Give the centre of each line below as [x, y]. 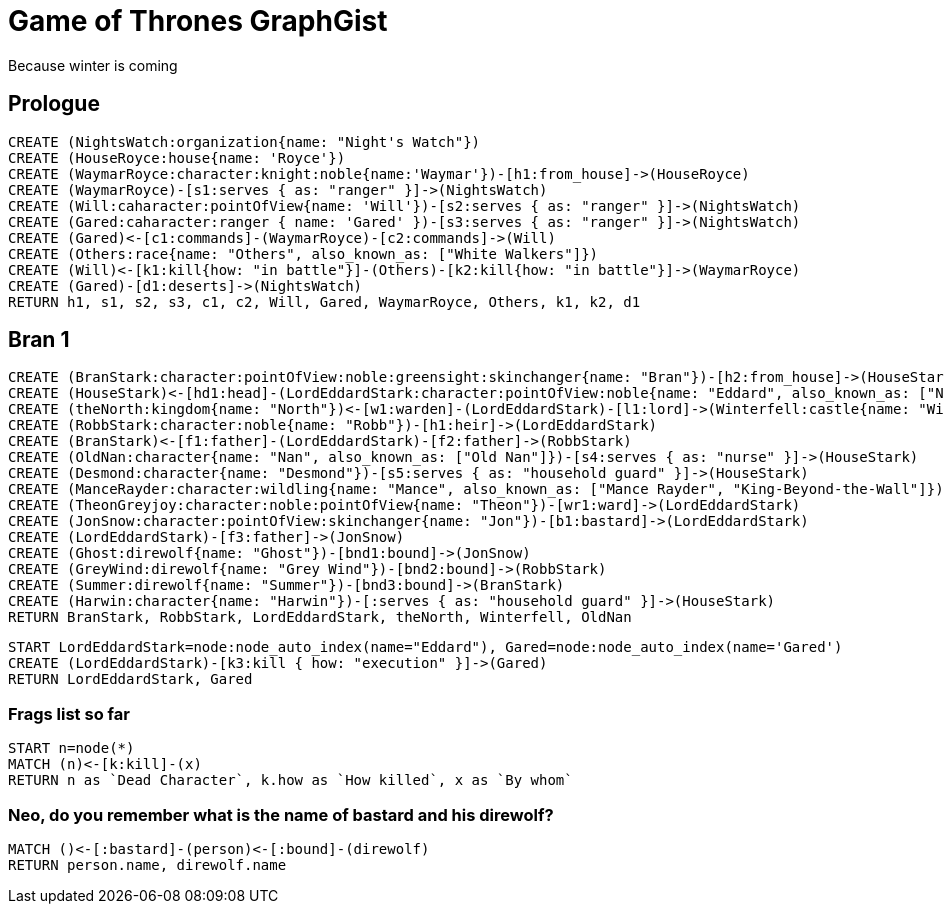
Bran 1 [39, 340]
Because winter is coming [93, 65]
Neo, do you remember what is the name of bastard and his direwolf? [281, 814]
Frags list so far [69, 713]
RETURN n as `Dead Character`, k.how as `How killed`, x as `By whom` [290, 780]
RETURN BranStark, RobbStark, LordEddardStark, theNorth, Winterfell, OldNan [320, 617]
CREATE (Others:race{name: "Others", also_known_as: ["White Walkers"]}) [303, 253]
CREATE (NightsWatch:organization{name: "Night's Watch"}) [244, 141]
